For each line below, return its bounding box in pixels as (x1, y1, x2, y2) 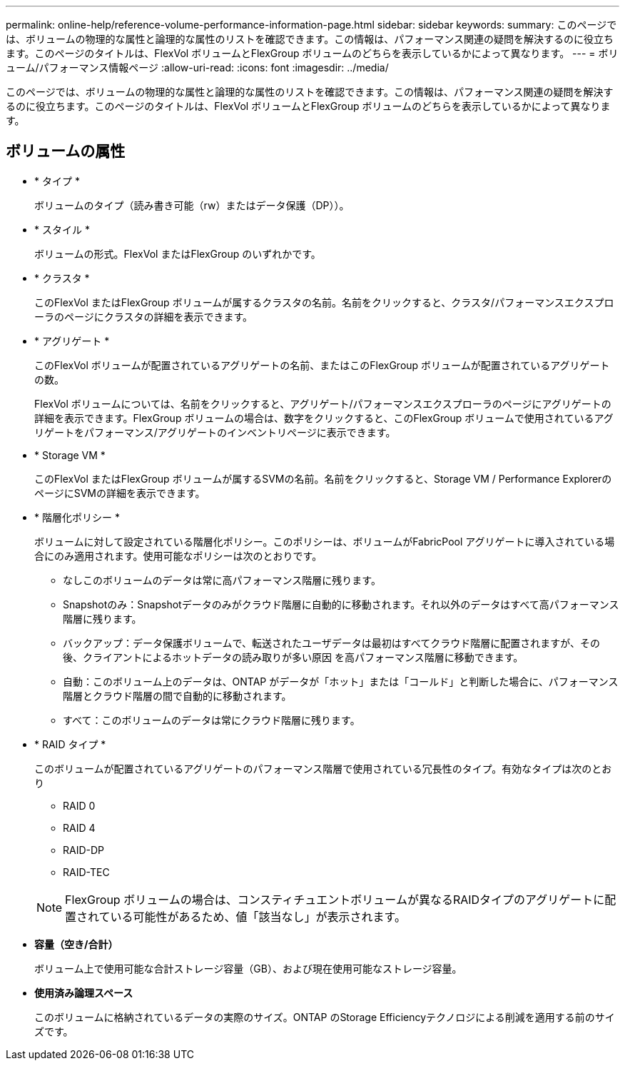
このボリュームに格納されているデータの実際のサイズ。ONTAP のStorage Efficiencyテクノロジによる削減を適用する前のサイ (34, 1010, 615, 1023)
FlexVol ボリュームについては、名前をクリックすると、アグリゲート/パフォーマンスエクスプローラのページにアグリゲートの (34, 397, 611, 410)
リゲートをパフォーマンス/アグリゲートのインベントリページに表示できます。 (34, 426, 396, 438)
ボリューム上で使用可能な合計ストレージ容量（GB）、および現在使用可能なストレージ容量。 (34, 962, 462, 975)
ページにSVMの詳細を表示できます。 (34, 486, 205, 499)
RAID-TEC (63, 865, 110, 878)
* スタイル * (34, 223, 90, 236)
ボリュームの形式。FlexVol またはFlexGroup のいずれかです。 (34, 247, 321, 260)
